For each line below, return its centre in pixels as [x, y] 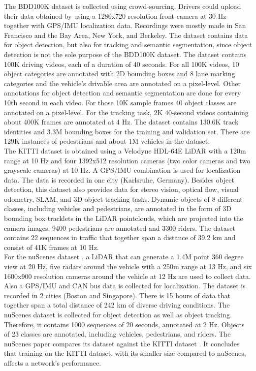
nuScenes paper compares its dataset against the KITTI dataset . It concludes [122, 343]
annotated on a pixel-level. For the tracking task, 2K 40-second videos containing [126, 112]
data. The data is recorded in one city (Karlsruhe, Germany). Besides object [119, 179]
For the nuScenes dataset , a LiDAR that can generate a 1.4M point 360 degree [124, 257]
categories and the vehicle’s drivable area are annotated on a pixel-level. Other [122, 83]
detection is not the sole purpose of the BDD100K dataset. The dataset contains [125, 54]
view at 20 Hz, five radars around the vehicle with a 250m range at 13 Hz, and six [128, 266]
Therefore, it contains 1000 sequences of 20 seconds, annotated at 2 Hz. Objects [124, 324]
